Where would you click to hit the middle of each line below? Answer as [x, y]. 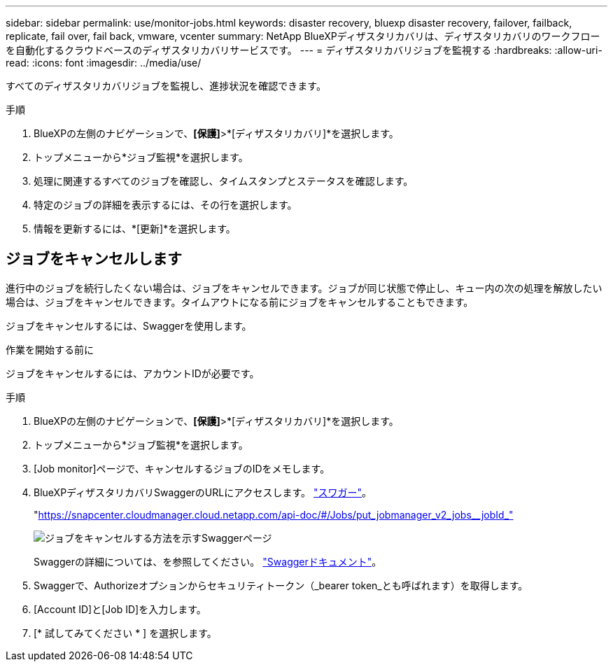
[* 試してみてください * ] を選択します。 [125, 633]
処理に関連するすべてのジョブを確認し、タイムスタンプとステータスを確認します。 [224, 181]
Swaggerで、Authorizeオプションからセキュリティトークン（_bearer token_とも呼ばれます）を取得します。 [281, 585]
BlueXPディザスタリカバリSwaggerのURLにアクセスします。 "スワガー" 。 [203, 492]
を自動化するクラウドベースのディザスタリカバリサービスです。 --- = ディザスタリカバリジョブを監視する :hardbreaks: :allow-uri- [304, 50]
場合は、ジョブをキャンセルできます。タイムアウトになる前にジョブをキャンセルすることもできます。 [240, 302]
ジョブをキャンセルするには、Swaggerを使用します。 [129, 325]
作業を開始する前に [50, 349]
